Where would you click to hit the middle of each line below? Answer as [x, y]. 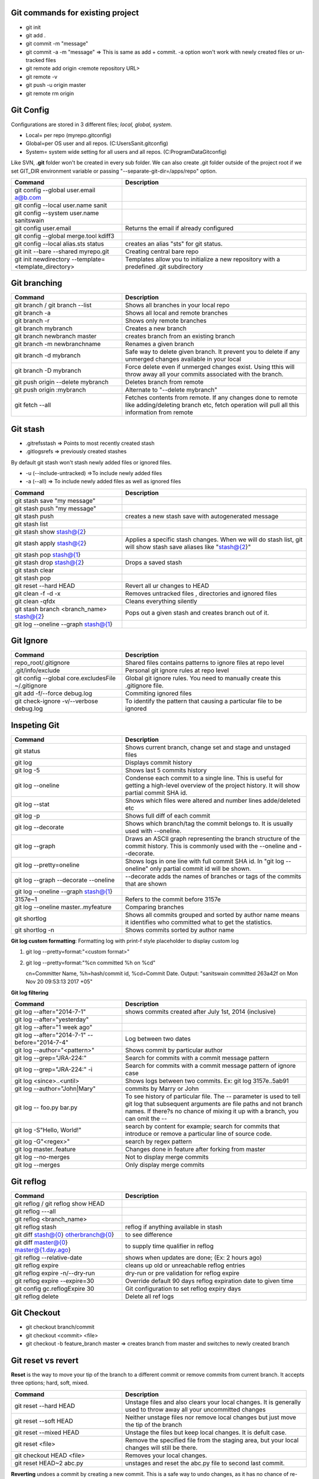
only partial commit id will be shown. [200, 868]
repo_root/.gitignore [42, 663]
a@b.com [28, 197]
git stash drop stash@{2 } [49, 562]
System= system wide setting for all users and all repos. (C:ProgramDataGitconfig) [126, 151]
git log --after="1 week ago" [53, 1028]
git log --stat [32, 804]
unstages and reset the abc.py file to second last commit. [205, 1463]
